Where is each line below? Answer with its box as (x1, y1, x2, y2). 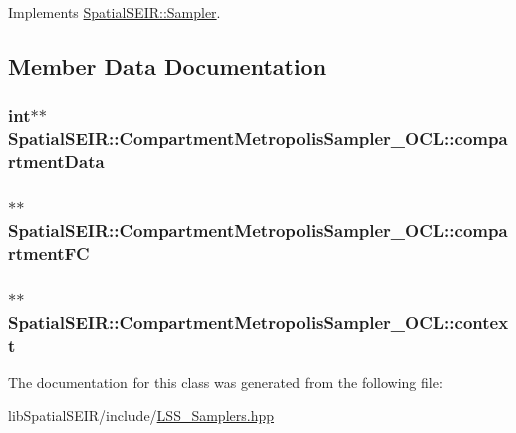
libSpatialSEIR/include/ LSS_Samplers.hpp (8, 405, 275, 426)
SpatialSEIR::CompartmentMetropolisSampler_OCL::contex (8, 309, 509, 334)
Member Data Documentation (8, 50, 327, 81)
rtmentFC (8, 240, 90, 265)
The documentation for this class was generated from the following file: (8, 371, 443, 392)
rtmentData (8, 149, 105, 174)
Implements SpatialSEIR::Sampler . (8, 2, 221, 22)
